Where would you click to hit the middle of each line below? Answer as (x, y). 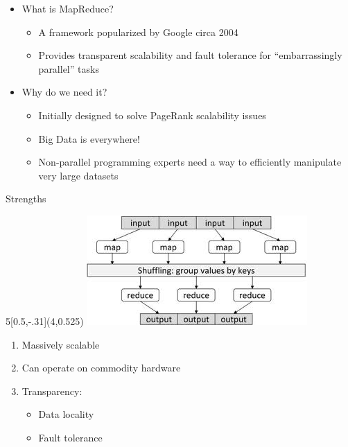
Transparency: (52, 391)
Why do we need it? (64, 92)
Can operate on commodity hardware (101, 368)
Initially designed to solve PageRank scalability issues (152, 115)
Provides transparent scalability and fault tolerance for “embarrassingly (190, 55)
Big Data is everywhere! (89, 138)
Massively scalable (61, 344)
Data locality (66, 414)
